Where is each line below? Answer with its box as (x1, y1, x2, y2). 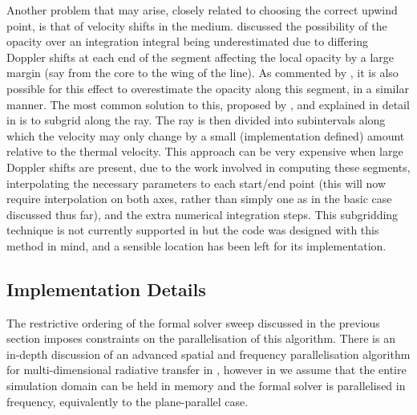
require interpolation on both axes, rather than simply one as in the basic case (6, 190, 392, 207)
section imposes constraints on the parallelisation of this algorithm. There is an (6, 330, 395, 347)
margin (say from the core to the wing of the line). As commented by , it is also (6, 64, 399, 81)
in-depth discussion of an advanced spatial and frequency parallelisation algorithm (6, 345, 411, 362)
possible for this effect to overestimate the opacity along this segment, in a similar (6, 79, 409, 96)
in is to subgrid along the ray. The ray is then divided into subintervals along (6, 112, 386, 128)
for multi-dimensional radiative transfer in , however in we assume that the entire (6, 361, 407, 378)
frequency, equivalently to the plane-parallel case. (6, 393, 249, 409)
